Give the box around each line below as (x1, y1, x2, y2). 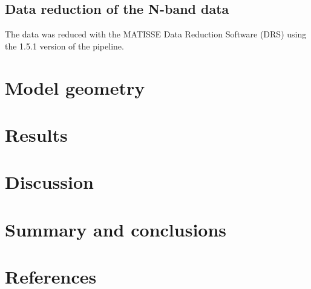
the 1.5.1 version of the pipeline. (5, 39, 124, 52)
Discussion (5, 170, 94, 194)
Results (5, 122, 68, 147)
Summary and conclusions (5, 217, 227, 241)
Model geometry (5, 75, 145, 100)
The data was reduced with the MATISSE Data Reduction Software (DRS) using (5, 28, 307, 40)
